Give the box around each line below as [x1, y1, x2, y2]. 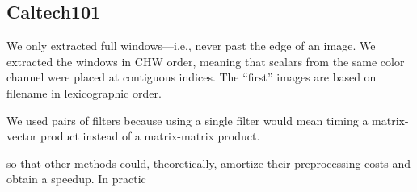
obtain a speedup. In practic [6, 170, 146, 187]
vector [6, 127, 37, 144]
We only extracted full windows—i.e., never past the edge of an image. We [6, 37, 376, 54]
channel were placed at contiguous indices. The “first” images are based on [6, 69, 377, 86]
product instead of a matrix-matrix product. [40, 127, 260, 144]
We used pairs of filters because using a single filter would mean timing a [6, 111, 369, 128]
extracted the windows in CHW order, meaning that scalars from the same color [6, 52, 405, 69]
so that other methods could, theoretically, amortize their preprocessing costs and [6, 154, 411, 171]
